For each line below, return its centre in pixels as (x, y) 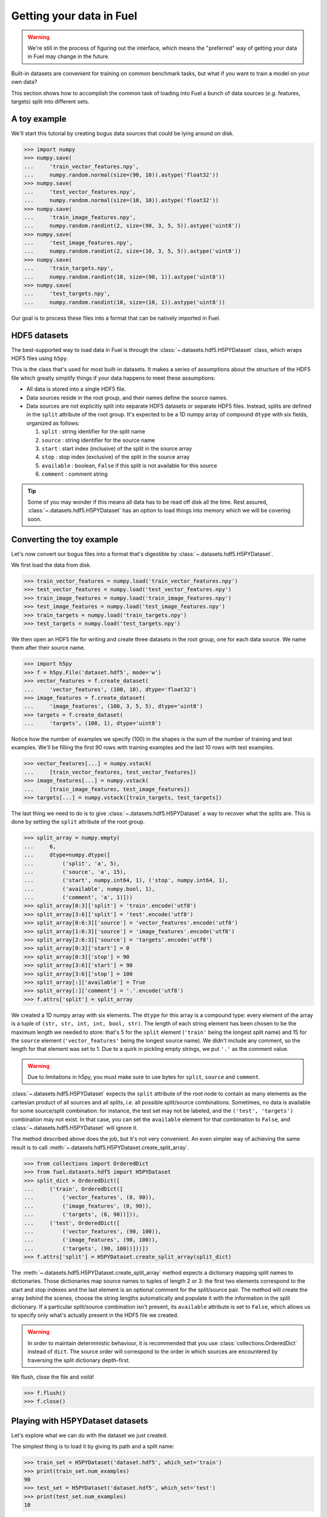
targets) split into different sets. (50, 101)
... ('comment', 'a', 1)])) (78, 897)
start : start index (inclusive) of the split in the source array (117, 448)
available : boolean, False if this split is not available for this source (129, 465)
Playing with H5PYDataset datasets (80, 1421)
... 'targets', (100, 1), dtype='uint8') (93, 723)
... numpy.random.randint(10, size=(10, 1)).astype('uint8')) (124, 302)
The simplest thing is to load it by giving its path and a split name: (93, 1447)
